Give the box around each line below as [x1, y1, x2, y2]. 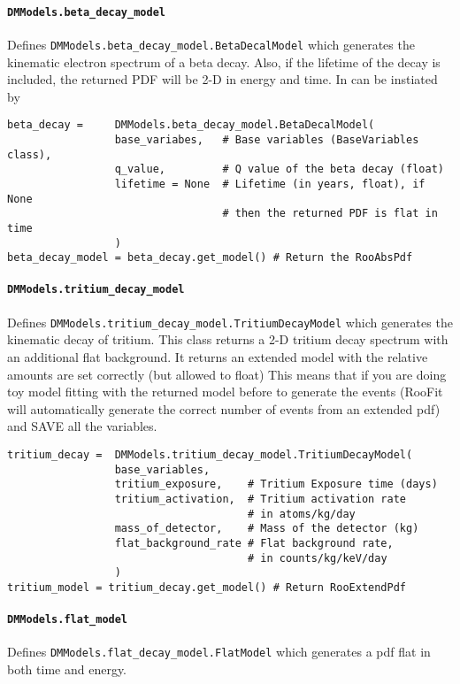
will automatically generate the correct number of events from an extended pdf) [7, 399, 441, 418]
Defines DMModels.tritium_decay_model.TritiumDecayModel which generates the [7, 312, 453, 331]
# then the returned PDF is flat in [222, 207, 438, 220]
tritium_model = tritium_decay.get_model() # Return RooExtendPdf [7, 580, 407, 594]
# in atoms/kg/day [248, 507, 356, 520]
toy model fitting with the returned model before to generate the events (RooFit [7, 382, 443, 401]
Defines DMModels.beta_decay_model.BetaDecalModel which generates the [7, 35, 415, 53]
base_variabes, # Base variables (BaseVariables [114, 133, 419, 146]
